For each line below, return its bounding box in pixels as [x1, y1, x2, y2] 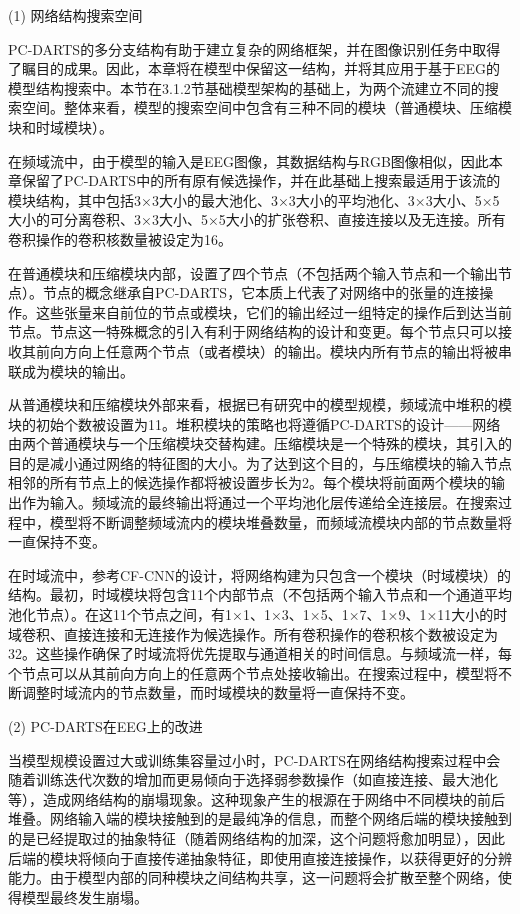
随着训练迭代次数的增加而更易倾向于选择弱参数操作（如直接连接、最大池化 [8, 769, 498, 790]
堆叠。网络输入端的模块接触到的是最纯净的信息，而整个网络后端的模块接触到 [8, 808, 512, 829]
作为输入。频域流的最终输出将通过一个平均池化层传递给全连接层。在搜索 [21, 492, 498, 513]
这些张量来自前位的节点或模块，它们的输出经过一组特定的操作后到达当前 [35, 301, 512, 322]
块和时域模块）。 [8, 116, 113, 137]
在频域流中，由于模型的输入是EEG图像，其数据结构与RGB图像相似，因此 [8, 150, 489, 171]
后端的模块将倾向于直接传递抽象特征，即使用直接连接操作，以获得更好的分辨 [8, 847, 512, 868]
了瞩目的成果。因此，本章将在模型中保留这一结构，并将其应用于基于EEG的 [8, 58, 501, 79]
